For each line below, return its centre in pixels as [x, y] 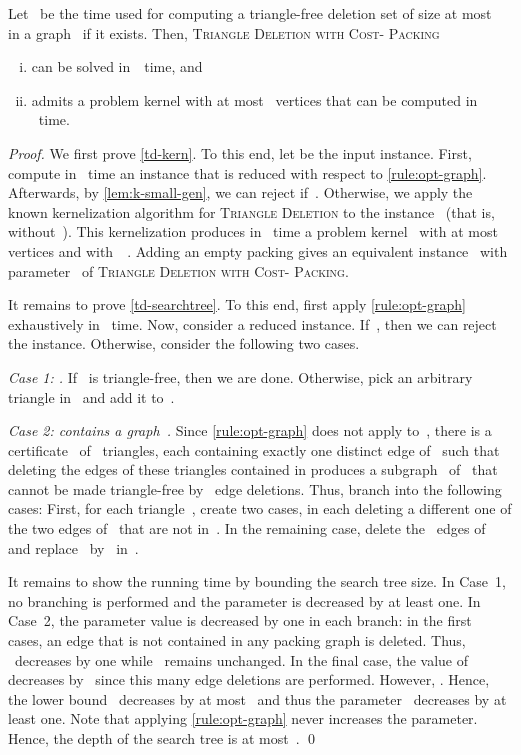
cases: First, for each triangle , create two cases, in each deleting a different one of [260, 508]
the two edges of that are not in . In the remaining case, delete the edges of [247, 528]
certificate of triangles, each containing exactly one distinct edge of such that [254, 449]
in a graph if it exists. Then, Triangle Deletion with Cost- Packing [224, 32]
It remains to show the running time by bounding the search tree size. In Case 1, [257, 581]
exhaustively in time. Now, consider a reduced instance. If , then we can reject [252, 323]
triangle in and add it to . [91, 396]
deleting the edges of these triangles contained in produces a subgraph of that [253, 469]
